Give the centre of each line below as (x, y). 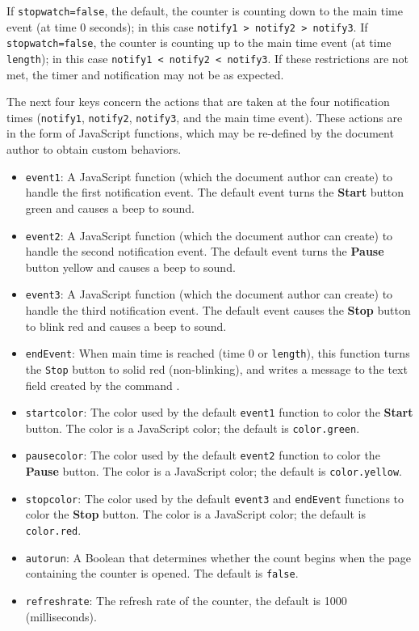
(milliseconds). (61, 616)
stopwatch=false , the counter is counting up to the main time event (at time (199, 42)
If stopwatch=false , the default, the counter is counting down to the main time (205, 11)
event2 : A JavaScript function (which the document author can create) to (209, 235)
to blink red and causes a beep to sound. (126, 326)
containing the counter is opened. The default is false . (162, 573)
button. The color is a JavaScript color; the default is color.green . (193, 428)
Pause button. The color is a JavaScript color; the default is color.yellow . (214, 471)
